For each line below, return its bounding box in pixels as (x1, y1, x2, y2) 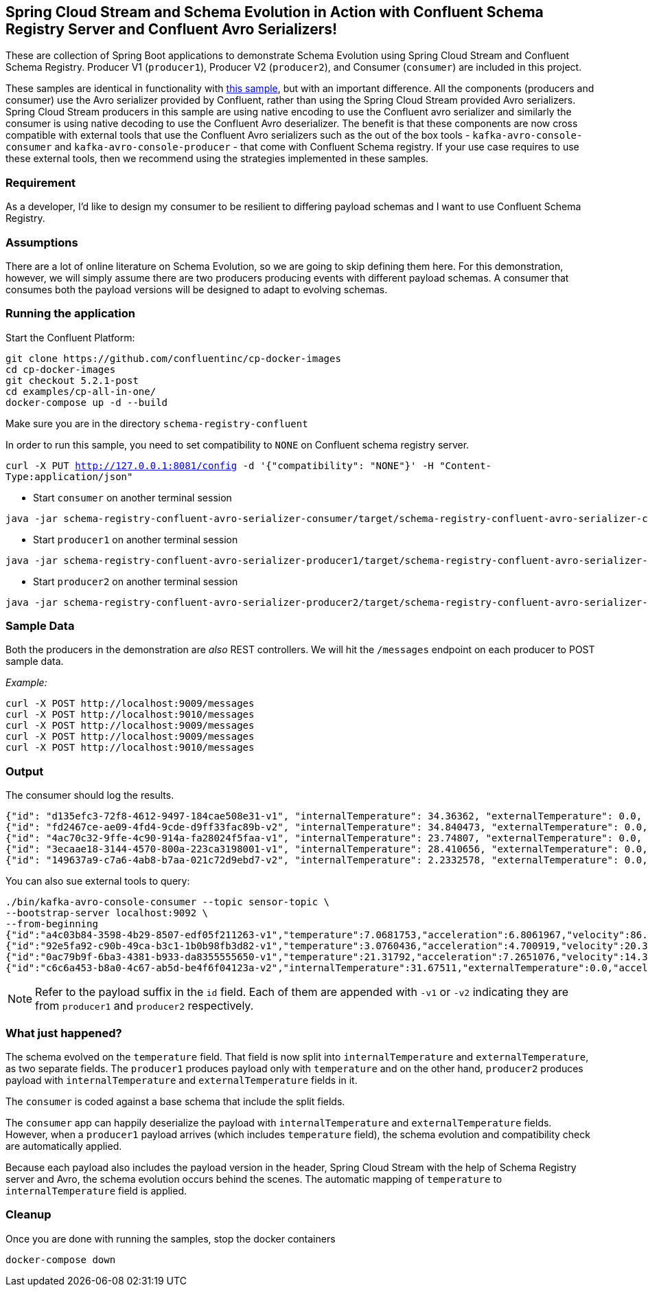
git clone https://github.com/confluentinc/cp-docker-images (5, 352, 341, 364)
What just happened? (5, 1025, 122, 1040)
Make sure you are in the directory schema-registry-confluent (5, 417, 308, 429)
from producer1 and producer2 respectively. (35, 999, 254, 1013)
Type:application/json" (5, 471, 133, 482)
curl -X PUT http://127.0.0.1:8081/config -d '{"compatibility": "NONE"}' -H (5, 460, 434, 471)
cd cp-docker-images (5, 363, 116, 375)
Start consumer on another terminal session (33, 491, 232, 503)
